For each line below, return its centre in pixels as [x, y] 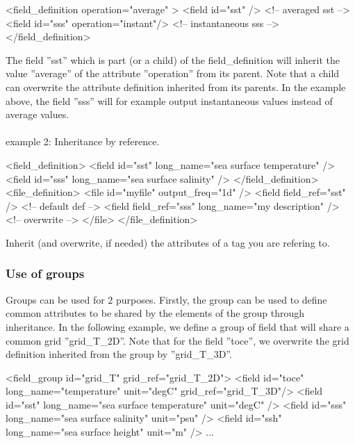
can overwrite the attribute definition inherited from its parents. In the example [176, 87]
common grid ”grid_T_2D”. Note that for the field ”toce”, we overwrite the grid [177, 340]
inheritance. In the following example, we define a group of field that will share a [177, 326]
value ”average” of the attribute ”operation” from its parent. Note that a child [173, 73]
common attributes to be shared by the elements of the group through [155, 313]
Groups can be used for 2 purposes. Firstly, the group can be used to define [166, 299]
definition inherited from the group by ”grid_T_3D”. [119, 354]
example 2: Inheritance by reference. [83, 141]
